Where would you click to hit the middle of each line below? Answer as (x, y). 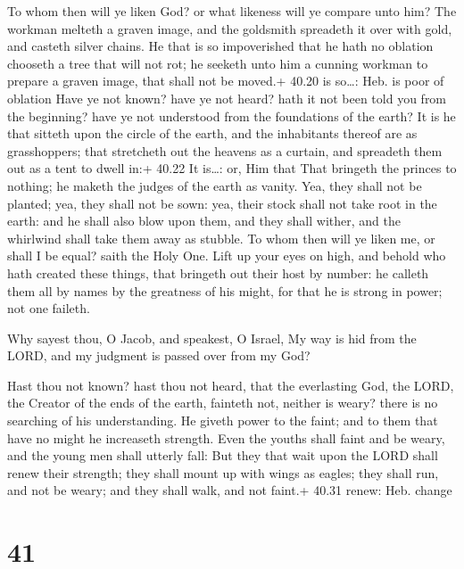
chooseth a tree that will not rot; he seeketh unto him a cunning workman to (218, 63)
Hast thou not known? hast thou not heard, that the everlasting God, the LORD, (231, 385)
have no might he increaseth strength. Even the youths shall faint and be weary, (226, 437)
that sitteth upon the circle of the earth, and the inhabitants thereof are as (212, 133)
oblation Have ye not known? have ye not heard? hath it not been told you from (227, 98)
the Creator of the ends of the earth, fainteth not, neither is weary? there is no (223, 403)
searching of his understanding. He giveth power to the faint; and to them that (223, 421)
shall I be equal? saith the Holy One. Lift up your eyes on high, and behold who (227, 256)
